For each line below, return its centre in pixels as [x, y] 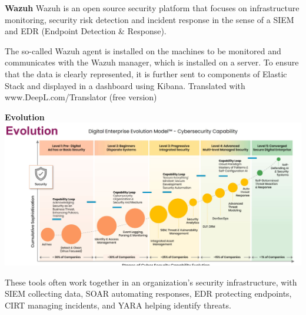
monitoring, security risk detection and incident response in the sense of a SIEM [149, 19]
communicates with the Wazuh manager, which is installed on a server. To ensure [152, 62]
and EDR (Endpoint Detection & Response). [86, 31]
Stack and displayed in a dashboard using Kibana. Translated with [125, 85]
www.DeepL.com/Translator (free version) [81, 97]
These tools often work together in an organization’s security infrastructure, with [151, 282]
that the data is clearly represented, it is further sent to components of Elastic [146, 73]
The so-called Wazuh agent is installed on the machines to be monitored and [143, 50]
